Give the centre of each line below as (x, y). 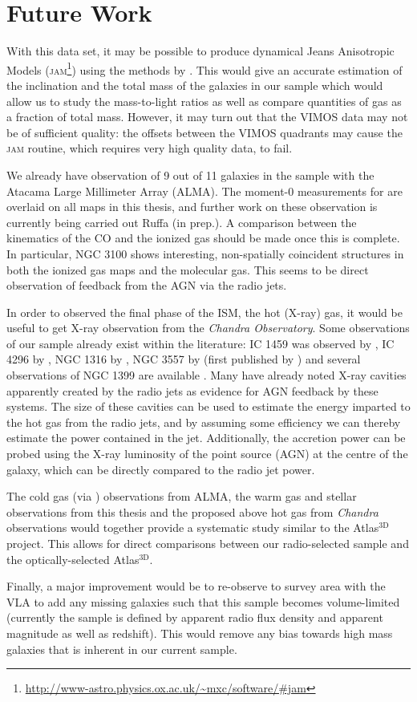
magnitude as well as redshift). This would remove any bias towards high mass (200, 633)
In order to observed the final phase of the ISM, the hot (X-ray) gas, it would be (204, 312)
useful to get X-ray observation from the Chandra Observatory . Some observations (208, 328)
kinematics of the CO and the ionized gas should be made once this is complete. (203, 238)
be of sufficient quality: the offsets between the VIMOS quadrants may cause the (204, 132)
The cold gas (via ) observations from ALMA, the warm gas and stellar (182, 496)
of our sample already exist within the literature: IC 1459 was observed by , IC (200, 343)
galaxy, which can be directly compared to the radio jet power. (161, 469)
